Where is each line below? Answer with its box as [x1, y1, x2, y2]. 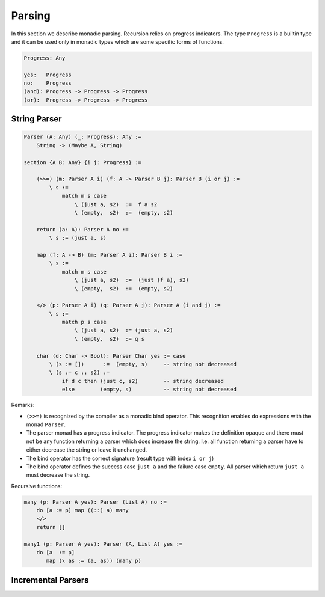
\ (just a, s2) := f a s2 [74, 201, 158, 207]
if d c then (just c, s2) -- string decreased [61, 378, 224, 384]
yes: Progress [23, 71, 72, 78]
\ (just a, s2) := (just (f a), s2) [74, 277, 189, 284]
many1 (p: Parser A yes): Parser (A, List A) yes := [23, 540, 183, 547]
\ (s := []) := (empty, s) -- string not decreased [49, 361, 237, 368]
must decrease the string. [26, 471, 90, 479]
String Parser [11, 114, 62, 124]
